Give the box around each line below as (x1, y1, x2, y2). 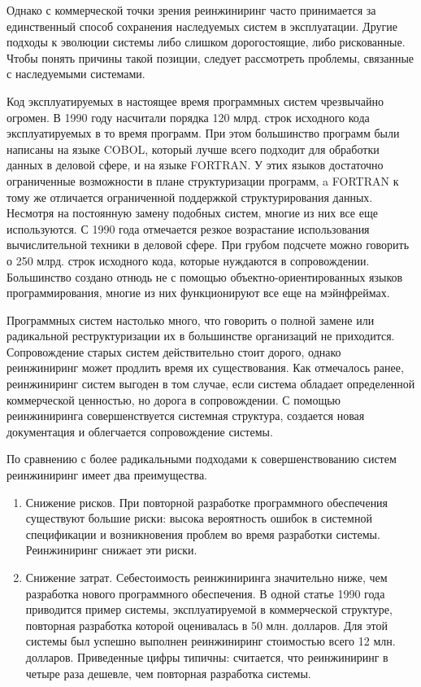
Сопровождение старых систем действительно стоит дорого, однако (7, 343, 341, 360)
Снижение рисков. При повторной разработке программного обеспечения (25, 493, 388, 510)
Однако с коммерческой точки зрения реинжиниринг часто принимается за (7, 2, 376, 18)
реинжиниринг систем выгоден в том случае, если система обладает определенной (7, 375, 415, 392)
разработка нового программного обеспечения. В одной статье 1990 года (25, 584, 385, 602)
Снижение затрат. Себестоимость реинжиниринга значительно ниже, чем (25, 569, 388, 585)
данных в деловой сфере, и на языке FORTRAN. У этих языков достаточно (7, 156, 384, 173)
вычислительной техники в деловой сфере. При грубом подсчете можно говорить (7, 236, 410, 253)
